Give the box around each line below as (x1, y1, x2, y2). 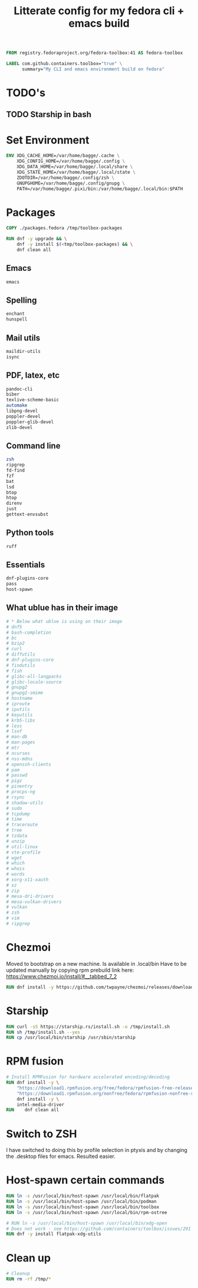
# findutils (6, 662, 35, 669)
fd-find (6, 468, 25, 473)
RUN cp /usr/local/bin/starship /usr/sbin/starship (6, 1034, 136, 1041)
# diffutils (6, 651, 35, 657)
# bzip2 (6, 640, 25, 647)
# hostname (6, 696, 33, 702)
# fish (6, 668, 22, 674)
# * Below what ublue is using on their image (6, 618, 123, 624)
